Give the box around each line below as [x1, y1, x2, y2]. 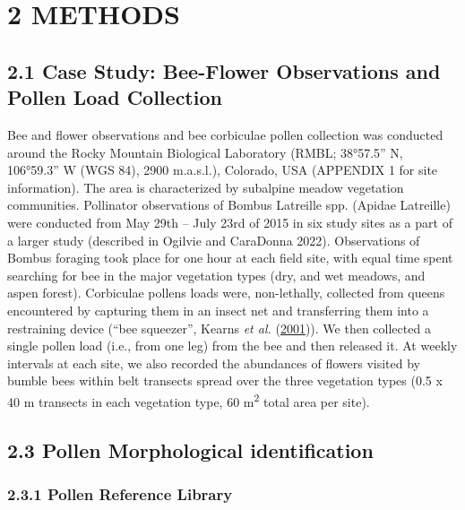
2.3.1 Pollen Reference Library [7, 482, 233, 505]
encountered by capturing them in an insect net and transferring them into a [7, 300, 429, 319]
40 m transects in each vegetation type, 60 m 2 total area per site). [7, 389, 370, 411]
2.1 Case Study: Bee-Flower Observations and [7, 56, 441, 84]
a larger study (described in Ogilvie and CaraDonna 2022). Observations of [7, 230, 420, 249]
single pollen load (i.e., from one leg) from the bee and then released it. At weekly [7, 336, 458, 355]
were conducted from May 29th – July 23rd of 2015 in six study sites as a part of [7, 212, 452, 231]
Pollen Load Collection [7, 83, 222, 111]
